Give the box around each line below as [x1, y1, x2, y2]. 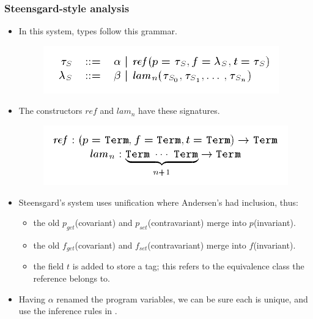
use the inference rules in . [18, 304, 117, 317]
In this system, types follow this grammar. [18, 24, 177, 37]
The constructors [18, 104, 83, 117]
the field [33, 260, 64, 272]
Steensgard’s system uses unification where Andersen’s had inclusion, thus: [18, 195, 298, 208]
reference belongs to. [33, 272, 110, 285]
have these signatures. [138, 104, 220, 117]
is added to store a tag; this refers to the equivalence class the [72, 260, 304, 272]
